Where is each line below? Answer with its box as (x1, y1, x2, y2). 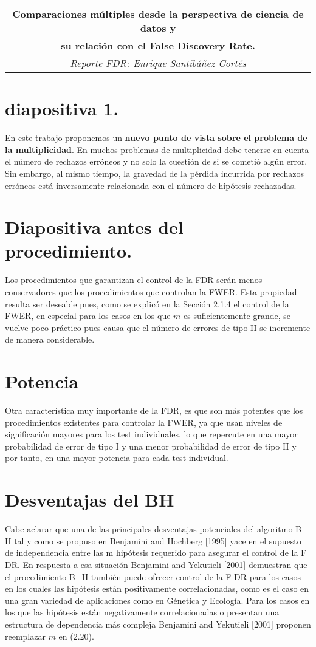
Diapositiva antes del (5, 214, 184, 239)
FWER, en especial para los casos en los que (5, 309, 171, 322)
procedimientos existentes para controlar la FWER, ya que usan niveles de (5, 416, 283, 428)
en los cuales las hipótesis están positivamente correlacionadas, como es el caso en (5, 582, 309, 595)
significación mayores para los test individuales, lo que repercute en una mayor (5, 428, 298, 440)
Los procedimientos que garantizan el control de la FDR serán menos (5, 273, 263, 286)
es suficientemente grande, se (184, 309, 291, 322)
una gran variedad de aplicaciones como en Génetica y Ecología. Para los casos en (5, 594, 310, 606)
